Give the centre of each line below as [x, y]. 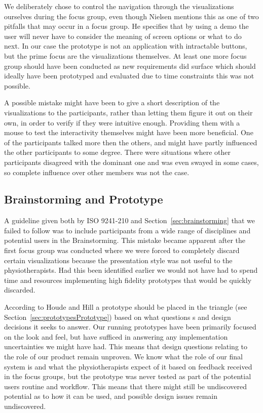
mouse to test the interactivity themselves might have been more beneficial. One [129, 132]
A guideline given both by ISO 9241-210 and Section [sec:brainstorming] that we [129, 220]
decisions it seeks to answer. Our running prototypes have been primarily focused [130, 327]
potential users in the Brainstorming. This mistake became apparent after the [125, 240]
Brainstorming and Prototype [84, 199]
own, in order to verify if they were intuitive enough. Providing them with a [122, 122]
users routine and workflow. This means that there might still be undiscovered [125, 386]
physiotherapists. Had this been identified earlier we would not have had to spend [131, 270]
